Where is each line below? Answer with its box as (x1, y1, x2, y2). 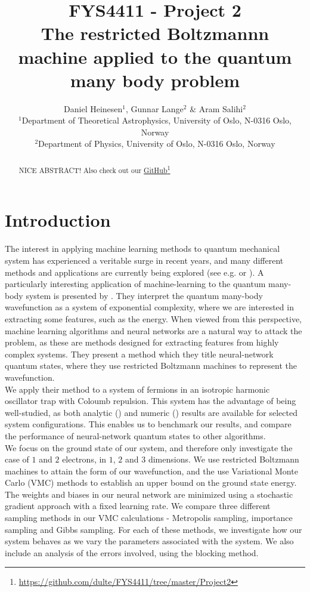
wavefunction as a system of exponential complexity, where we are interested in (5, 301, 294, 313)
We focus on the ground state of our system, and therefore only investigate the (5, 441, 293, 454)
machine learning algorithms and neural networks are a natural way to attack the (5, 324, 302, 337)
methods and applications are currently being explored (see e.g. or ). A (5, 266, 264, 278)
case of (5, 453, 29, 465)
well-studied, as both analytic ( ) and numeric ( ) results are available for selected (5, 406, 297, 418)
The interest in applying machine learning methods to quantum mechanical (5, 242, 280, 255)
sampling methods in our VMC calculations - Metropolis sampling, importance (5, 511, 293, 524)
